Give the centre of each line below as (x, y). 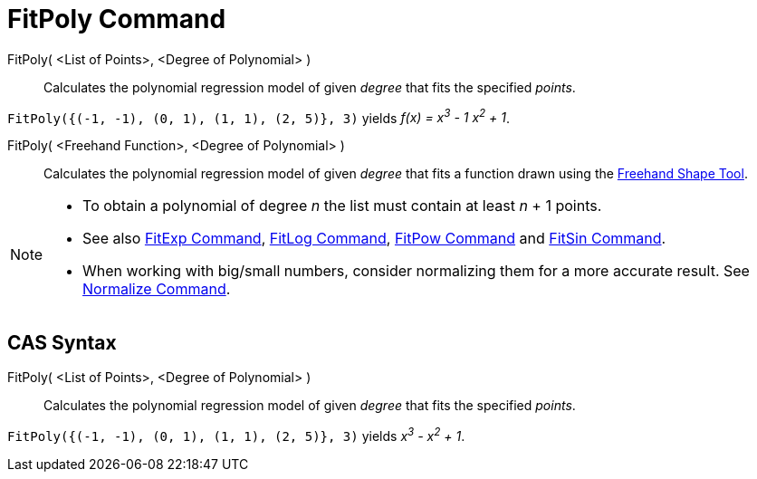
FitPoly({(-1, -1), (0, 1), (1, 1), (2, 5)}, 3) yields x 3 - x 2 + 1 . (236, 435)
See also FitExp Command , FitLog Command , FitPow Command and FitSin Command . (374, 239)
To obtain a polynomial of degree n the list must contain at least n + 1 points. (342, 206)
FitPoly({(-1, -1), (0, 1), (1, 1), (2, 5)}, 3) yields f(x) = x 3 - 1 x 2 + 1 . (259, 116)
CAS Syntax (62, 342)
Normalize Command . (157, 289)
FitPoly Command (117, 19)
